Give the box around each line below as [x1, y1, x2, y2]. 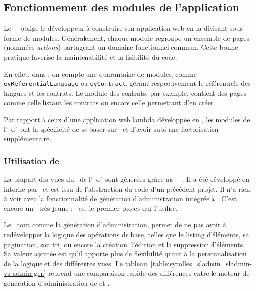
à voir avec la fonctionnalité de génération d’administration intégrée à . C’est [4, 193, 237, 204]
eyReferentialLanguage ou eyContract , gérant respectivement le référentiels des [4, 78, 251, 88]
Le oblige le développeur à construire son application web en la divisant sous [4, 23, 243, 33]
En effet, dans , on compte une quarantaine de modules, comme [4, 68, 197, 79]
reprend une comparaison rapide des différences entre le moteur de [48, 268, 250, 278]
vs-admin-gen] [4, 268, 46, 278]
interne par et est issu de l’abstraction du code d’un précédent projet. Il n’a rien [4, 183, 250, 194]
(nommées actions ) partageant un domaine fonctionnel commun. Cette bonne [4, 42, 238, 52]
